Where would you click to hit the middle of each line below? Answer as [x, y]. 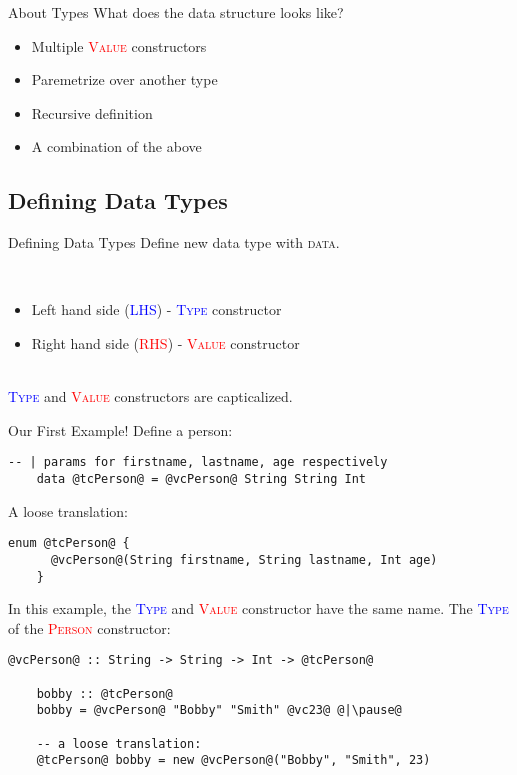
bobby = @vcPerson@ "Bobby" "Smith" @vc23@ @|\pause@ [219, 710]
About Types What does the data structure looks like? [176, 12]
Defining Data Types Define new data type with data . [174, 242]
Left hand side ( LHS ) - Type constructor [156, 309]
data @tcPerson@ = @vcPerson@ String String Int [201, 478]
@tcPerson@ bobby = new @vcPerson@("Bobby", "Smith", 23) [233, 760]
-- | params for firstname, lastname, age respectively [198, 462]
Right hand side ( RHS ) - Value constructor [165, 342]
